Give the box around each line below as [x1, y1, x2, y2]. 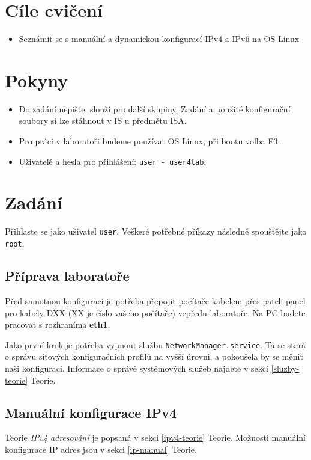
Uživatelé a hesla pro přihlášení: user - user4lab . [19, 155, 207, 167]
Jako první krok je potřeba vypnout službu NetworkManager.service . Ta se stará [5, 338, 306, 351]
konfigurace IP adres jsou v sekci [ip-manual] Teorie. [5, 443, 197, 455]
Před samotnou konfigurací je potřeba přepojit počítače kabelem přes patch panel [5, 294, 306, 307]
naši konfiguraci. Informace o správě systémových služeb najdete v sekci [5, 361, 268, 374]
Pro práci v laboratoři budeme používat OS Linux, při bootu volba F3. [19, 135, 280, 147]
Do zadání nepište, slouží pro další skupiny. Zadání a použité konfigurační [19, 102, 291, 115]
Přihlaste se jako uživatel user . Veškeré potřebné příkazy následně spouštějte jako [5, 225, 307, 238]
